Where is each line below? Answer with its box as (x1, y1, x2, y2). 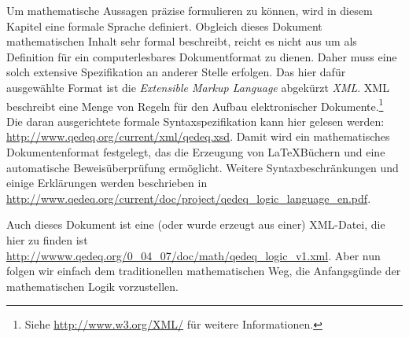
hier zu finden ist (6, 231, 88, 248)
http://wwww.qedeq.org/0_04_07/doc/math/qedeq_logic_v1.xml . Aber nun (6, 247, 381, 263)
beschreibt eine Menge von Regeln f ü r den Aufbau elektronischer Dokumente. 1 (6, 95, 384, 114)
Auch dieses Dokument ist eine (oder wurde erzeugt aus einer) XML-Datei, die (6, 216, 385, 233)
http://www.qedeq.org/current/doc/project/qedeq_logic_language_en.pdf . (6, 189, 371, 206)
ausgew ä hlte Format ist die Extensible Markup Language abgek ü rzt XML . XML (6, 79, 389, 95)
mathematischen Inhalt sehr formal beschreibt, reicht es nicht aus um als (6, 33, 357, 50)
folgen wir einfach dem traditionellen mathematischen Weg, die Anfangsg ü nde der (6, 263, 401, 279)
